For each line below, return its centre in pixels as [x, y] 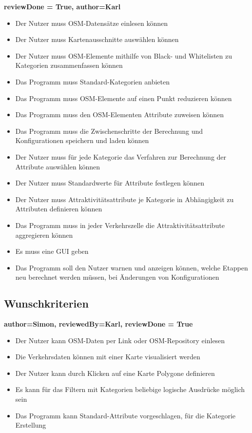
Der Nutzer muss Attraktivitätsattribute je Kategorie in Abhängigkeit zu [125, 199]
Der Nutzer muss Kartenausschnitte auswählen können [97, 39]
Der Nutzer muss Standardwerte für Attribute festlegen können [110, 183]
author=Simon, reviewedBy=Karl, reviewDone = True [98, 324]
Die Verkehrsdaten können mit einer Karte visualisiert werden [108, 357]
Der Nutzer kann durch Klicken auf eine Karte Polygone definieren [115, 373]
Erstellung [31, 425]
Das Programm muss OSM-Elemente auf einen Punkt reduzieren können [124, 98]
